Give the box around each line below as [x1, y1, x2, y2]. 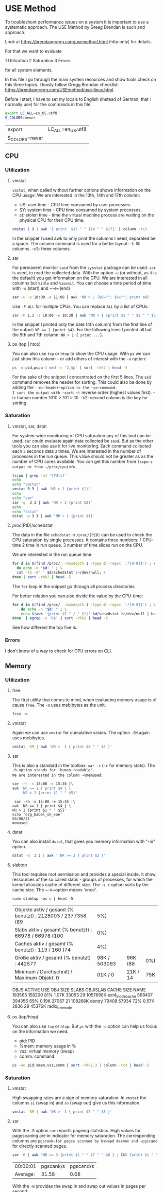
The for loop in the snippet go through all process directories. [12, 583, 136, 589]
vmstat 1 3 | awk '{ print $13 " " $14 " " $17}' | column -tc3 [12, 227, 147, 231]
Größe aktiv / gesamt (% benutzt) [14, 954, 91, 961]
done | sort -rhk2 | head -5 [12, 574, 71, 579]
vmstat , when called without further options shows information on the [12, 187, 151, 193]
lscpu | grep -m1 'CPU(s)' [12, 473, 67, 478]
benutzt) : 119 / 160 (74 [14, 946, 71, 953]
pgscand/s [69, 1163, 95, 1170]
